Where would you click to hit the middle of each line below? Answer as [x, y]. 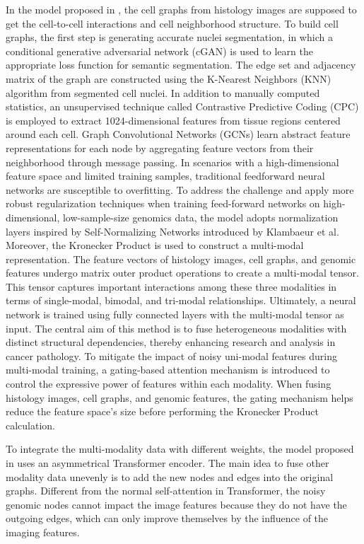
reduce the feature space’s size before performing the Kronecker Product [162, 411]
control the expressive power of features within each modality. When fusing [169, 384]
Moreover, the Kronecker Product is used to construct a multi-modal [155, 245]
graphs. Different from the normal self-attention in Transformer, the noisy [166, 491]
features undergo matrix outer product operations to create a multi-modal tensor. [182, 273]
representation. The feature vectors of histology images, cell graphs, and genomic [181, 259]
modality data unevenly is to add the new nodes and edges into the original [170, 476]
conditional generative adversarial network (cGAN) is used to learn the [159, 51]
